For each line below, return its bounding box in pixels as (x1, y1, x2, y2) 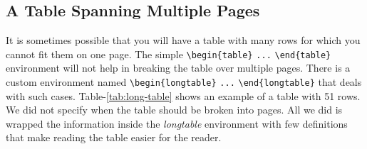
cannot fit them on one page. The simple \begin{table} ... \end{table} (6, 46, 331, 61)
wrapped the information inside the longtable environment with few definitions (6, 116, 348, 131)
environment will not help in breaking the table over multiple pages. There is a (6, 60, 351, 75)
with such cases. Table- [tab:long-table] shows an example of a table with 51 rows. (6, 88, 361, 103)
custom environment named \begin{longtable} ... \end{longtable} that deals (6, 74, 362, 89)
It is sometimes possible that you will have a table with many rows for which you (6, 33, 361, 48)
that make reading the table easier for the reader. (6, 130, 222, 145)
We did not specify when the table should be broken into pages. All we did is (6, 102, 343, 117)
